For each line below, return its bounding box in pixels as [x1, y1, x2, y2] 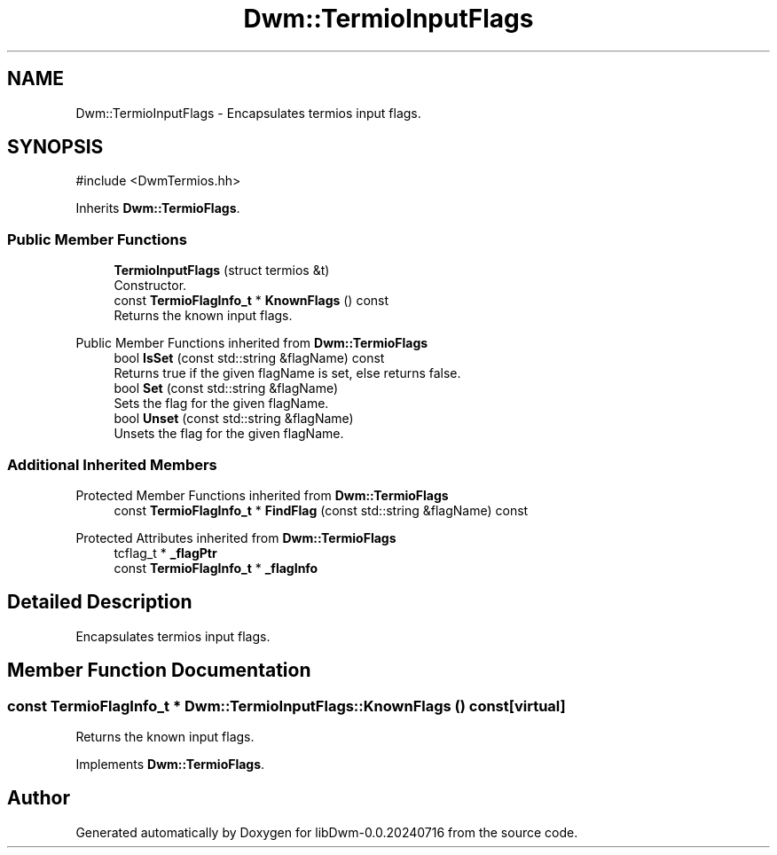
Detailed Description [7, 591, 192, 614]
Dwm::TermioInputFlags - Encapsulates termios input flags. [75, 105, 421, 121]
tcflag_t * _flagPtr [114, 545, 217, 561]
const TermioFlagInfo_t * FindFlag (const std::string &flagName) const [114, 502, 529, 518]
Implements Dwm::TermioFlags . [75, 757, 265, 772]
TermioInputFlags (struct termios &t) [114, 263, 330, 278]
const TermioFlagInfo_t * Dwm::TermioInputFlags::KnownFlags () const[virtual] [7, 696, 566, 715]
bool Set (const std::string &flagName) [114, 380, 339, 396]
